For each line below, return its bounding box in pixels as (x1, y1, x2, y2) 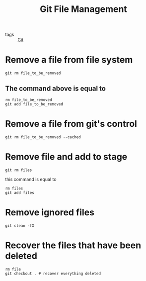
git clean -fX (5, 223, 35, 228)
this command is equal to (5, 176, 57, 182)
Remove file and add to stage (5, 151, 128, 163)
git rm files (5, 168, 32, 173)
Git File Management (39, 3, 128, 15)
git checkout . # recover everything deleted (5, 271, 101, 276)
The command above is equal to (5, 84, 106, 93)
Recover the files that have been (5, 240, 142, 251)
